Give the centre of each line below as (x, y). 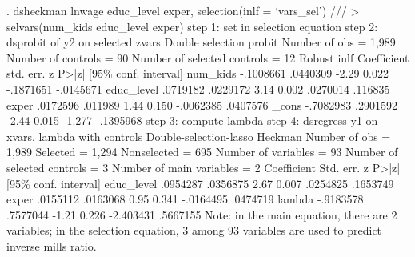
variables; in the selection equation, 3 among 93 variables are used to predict (194, 230)
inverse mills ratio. (52, 245)
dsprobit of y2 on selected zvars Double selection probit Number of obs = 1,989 (201, 42)
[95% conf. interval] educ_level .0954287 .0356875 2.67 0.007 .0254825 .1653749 (200, 183)
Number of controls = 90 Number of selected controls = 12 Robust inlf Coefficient (208, 57)
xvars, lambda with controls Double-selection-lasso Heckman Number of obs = (199, 136)
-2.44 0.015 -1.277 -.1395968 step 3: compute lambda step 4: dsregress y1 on (192, 120)
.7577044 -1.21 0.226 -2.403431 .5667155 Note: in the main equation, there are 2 (202, 214)
